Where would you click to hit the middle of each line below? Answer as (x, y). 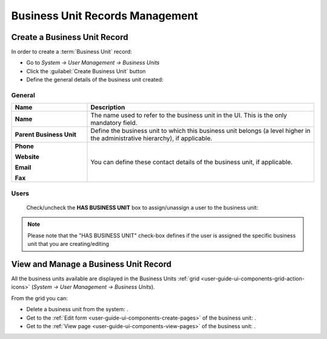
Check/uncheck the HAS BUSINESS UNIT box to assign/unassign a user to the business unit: (142, 207)
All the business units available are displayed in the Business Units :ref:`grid (105, 279)
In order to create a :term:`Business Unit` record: (72, 52)
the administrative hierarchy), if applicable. (151, 138)
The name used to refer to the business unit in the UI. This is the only (189, 115)
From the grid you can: (39, 298)
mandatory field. (114, 123)
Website (27, 157)
